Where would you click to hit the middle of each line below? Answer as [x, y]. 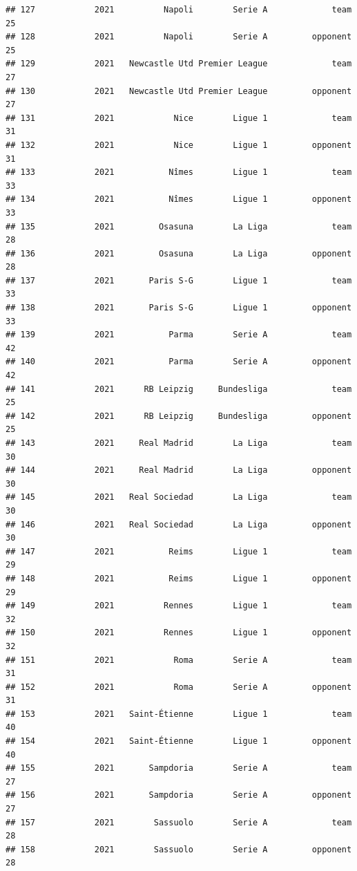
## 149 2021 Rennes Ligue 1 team [179, 606]
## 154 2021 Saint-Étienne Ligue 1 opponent [179, 741]
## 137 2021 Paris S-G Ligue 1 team [179, 280]
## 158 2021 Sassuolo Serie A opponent [179, 849]
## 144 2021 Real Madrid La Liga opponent [179, 470]
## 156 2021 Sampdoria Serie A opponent [179, 795]
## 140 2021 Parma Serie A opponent [179, 362]
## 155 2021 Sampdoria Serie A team [179, 768]
